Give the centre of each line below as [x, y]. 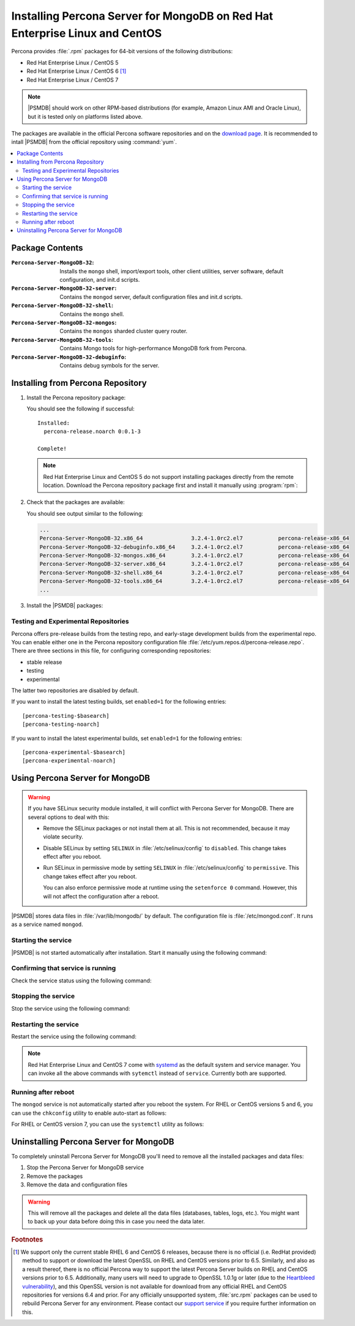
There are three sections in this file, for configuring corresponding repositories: [111, 651]
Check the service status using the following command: [81, 981]
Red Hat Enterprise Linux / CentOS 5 [73, 62]
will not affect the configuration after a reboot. [101, 896]
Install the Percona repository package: [76, 397]
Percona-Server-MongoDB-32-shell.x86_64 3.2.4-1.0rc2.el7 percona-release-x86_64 [194, 572]
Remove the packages [55, 1176]
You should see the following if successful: [80, 409]
